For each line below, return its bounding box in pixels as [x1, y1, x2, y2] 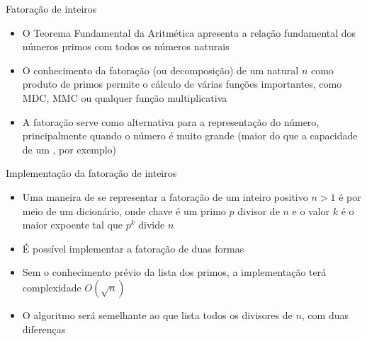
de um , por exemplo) [22, 141, 117, 156]
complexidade [22, 279, 81, 294]
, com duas [301, 307, 349, 322]
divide [138, 217, 165, 232]
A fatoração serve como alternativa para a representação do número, [22, 114, 320, 129]
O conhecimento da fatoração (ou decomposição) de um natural [22, 62, 299, 77]
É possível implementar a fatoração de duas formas [22, 241, 244, 255]
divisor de [237, 203, 280, 218]
